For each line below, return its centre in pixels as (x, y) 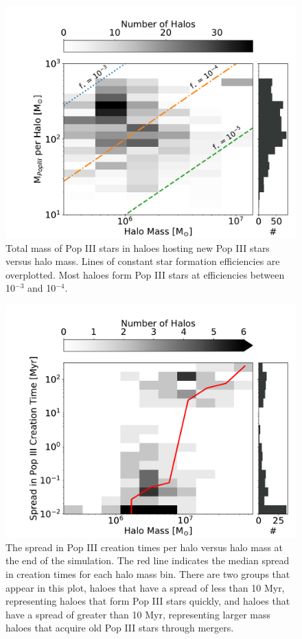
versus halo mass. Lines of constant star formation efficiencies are (143, 261)
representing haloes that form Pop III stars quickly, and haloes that (148, 601)
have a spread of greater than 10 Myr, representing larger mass (138, 614)
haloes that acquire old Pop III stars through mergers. (120, 628)
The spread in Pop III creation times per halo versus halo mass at (144, 547)
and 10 (42, 288)
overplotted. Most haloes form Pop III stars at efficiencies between (145, 274)
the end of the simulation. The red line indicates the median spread (148, 560)
